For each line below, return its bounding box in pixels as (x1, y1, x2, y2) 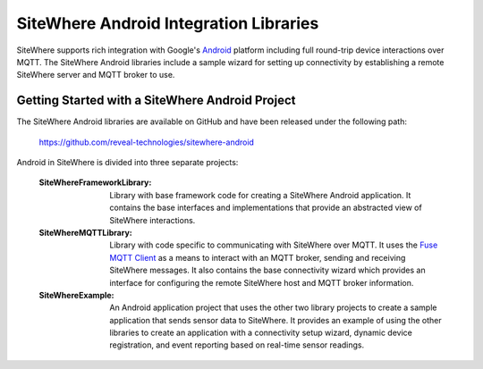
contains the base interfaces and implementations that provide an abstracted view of (109, 202, 422, 214)
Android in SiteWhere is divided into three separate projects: (16, 157, 239, 168)
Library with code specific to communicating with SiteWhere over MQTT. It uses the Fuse (109, 239, 438, 250)
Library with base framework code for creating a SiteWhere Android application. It (109, 189, 411, 200)
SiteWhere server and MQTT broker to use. (16, 70, 175, 80)
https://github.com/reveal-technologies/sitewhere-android (38, 137, 255, 147)
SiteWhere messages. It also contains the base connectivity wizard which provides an (109, 264, 426, 276)
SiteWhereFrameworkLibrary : (38, 177, 152, 188)
